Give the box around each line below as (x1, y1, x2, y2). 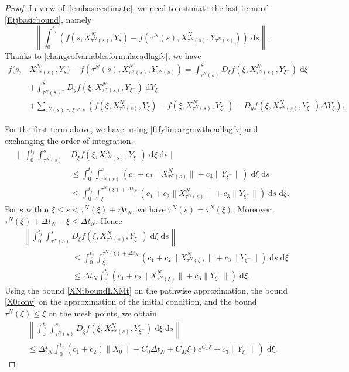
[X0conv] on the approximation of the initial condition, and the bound (5, 295, 257, 308)
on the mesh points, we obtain (48, 306, 157, 319)
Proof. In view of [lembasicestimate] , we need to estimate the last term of (5, 2, 268, 13)
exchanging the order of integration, (5, 135, 134, 147)
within (26, 203, 49, 215)
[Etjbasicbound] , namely (5, 13, 92, 25)
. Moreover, (232, 203, 273, 215)
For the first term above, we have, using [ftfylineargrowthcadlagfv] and (5, 123, 258, 135)
